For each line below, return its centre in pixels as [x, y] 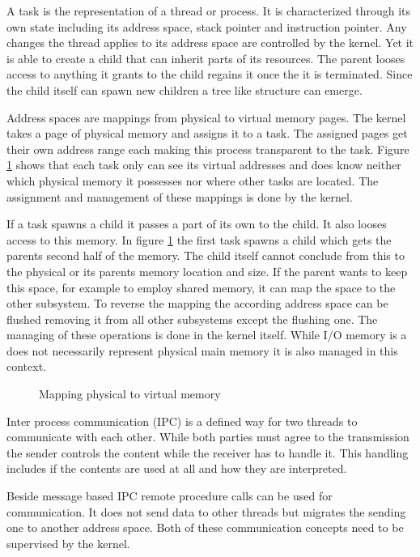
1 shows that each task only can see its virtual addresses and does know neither [204, 165]
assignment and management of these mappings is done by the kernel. [180, 196]
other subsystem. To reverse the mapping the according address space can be [197, 303]
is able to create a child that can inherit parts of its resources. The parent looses [206, 58]
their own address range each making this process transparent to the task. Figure [208, 149]
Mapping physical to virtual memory [130, 394]
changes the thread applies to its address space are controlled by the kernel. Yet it [210, 43]
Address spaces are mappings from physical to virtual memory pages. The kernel [206, 117]
